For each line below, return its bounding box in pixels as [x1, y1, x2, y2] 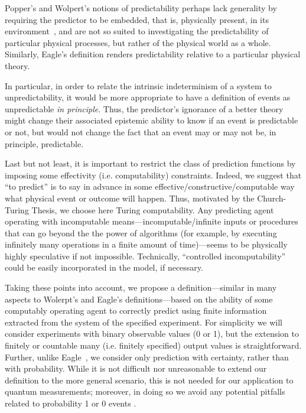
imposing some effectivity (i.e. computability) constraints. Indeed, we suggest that [5, 168, 302, 181]
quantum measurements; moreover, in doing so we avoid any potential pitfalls [5, 385, 285, 398]
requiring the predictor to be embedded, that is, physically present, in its [5, 13, 269, 25]
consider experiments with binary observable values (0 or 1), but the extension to [5, 327, 299, 340]
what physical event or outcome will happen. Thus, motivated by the [5, 191, 255, 204]
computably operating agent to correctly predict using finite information [5, 304, 267, 317]
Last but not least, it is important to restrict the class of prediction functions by [5, 157, 296, 170]
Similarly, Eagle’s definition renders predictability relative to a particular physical [5, 48, 301, 60]
